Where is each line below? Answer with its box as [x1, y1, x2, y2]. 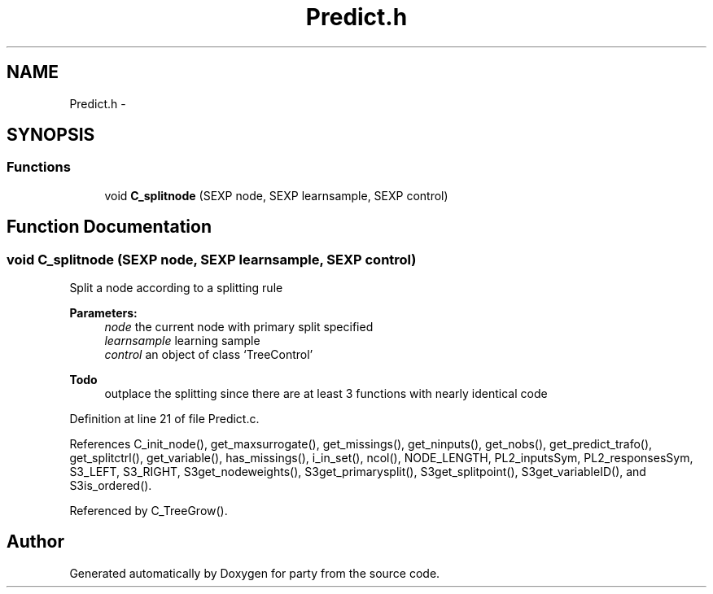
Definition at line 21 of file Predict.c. [69, 412, 260, 426]
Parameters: [69, 306, 138, 321]
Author [7, 531, 64, 553]
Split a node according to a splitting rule [69, 281, 283, 295]
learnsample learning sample [104, 334, 260, 348]
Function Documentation [7, 216, 212, 238]
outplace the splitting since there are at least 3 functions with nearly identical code [104, 387, 548, 401]
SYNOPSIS [7, 124, 95, 146]
